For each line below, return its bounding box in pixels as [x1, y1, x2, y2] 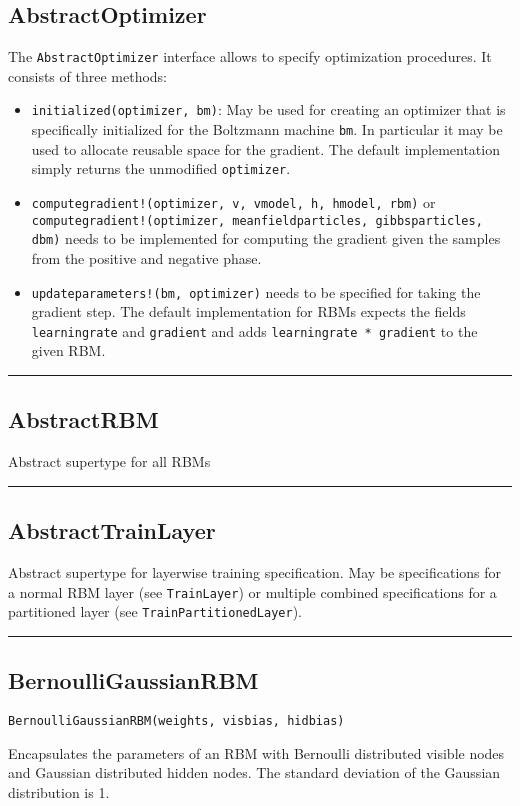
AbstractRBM [8, 404, 159, 435]
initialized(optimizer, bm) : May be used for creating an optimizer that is [31, 99, 506, 120]
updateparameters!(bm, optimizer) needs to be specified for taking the [31, 281, 481, 302]
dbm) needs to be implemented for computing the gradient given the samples [31, 228, 501, 249]
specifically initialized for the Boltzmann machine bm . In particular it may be [31, 119, 503, 140]
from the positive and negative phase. [31, 247, 262, 268]
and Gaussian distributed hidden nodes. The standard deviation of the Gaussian [8, 762, 501, 783]
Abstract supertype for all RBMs [8, 451, 211, 472]
